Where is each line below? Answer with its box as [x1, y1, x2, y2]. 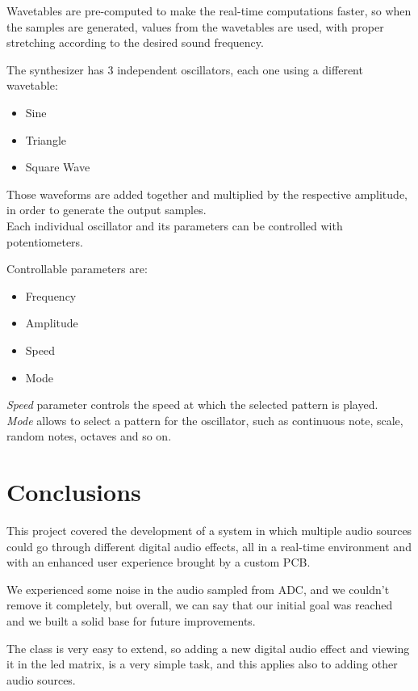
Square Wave [25, 158, 90, 175]
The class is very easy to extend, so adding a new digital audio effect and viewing [6, 639, 410, 656]
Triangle [25, 131, 67, 148]
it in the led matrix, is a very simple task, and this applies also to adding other [6, 655, 398, 672]
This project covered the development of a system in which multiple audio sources [6, 522, 412, 538]
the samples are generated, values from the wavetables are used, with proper [6, 18, 384, 35]
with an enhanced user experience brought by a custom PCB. [6, 554, 311, 571]
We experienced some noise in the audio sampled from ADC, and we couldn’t [6, 580, 390, 597]
